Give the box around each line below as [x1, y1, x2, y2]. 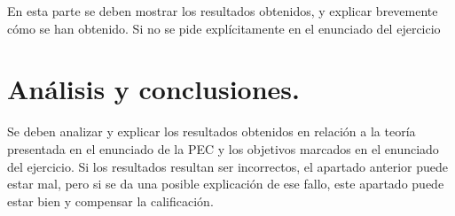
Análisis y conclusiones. [7, 71, 301, 107]
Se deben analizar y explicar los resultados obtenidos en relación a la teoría [7, 122, 416, 141]
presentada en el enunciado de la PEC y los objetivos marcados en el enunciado [7, 139, 439, 158]
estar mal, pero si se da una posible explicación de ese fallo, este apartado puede [7, 174, 444, 193]
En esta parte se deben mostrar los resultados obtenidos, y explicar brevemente [7, 2, 438, 19]
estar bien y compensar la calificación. [7, 191, 214, 210]
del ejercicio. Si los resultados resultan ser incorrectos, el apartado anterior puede [7, 157, 449, 175]
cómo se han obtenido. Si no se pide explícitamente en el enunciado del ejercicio [7, 19, 441, 37]
